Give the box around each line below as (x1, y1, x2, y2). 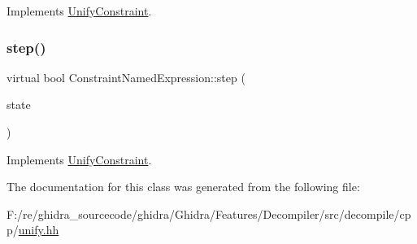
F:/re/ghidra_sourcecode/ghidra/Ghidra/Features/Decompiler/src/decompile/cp (7, 205, 411, 222)
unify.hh (18, 221, 59, 238)
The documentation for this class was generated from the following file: (7, 178, 360, 195)
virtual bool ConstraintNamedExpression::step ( (7, 68, 245, 85)
